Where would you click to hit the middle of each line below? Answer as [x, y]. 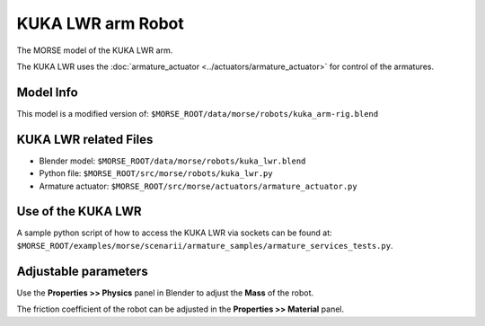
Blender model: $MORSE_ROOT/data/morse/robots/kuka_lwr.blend [172, 161]
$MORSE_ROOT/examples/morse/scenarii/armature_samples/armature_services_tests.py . [205, 245]
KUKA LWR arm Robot [100, 23]
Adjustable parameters [82, 271]
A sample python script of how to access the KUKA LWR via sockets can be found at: [174, 233]
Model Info [47, 92]
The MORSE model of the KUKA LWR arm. [95, 50]
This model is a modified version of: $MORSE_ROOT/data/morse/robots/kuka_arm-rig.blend [198, 113]
